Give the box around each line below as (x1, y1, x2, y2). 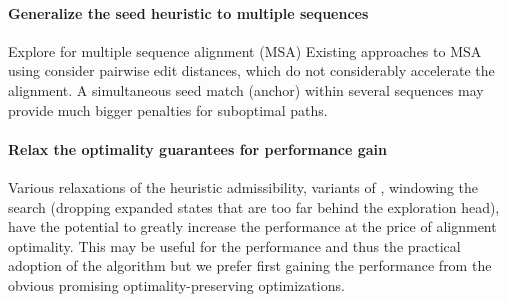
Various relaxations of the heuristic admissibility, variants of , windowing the (8, 176, 479, 197)
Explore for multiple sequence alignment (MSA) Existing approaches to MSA (8, 40, 482, 61)
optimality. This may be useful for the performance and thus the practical (8, 235, 461, 256)
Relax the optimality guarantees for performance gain (8, 138, 387, 159)
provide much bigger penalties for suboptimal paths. (8, 99, 328, 120)
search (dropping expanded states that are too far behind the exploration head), (8, 196, 500, 217)
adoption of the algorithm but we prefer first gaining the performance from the (8, 255, 492, 276)
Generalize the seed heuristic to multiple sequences (8, 2, 369, 23)
